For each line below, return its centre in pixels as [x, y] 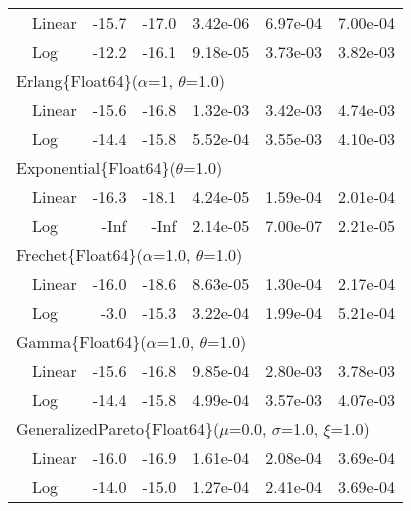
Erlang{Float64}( [77, 80]
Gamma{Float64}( [81, 341]
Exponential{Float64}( [96, 167]
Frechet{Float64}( [79, 254]
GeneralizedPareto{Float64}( [118, 428]
